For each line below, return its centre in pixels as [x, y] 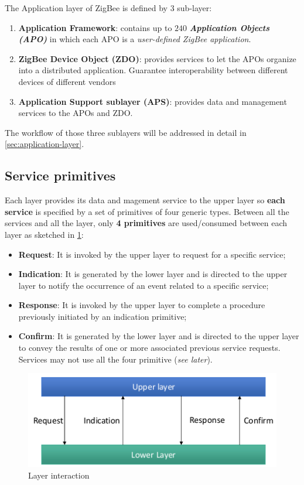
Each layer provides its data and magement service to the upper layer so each [145, 200]
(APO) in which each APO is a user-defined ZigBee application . [135, 39]
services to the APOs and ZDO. [76, 113]
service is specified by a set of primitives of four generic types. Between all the [147, 211]
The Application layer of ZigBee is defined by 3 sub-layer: [108, 8]
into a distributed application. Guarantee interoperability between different [153, 70]
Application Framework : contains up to [95, 27]
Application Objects [230, 27]
